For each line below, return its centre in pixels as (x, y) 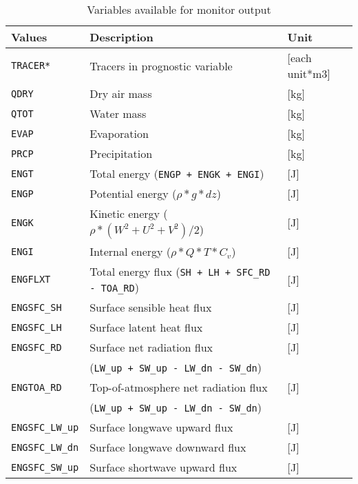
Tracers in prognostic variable (161, 65)
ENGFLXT (31, 279)
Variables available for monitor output (179, 9)
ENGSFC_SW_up (45, 467)
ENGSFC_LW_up (45, 427)
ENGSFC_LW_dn (45, 447)
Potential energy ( (133, 193)
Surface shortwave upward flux (164, 467)
